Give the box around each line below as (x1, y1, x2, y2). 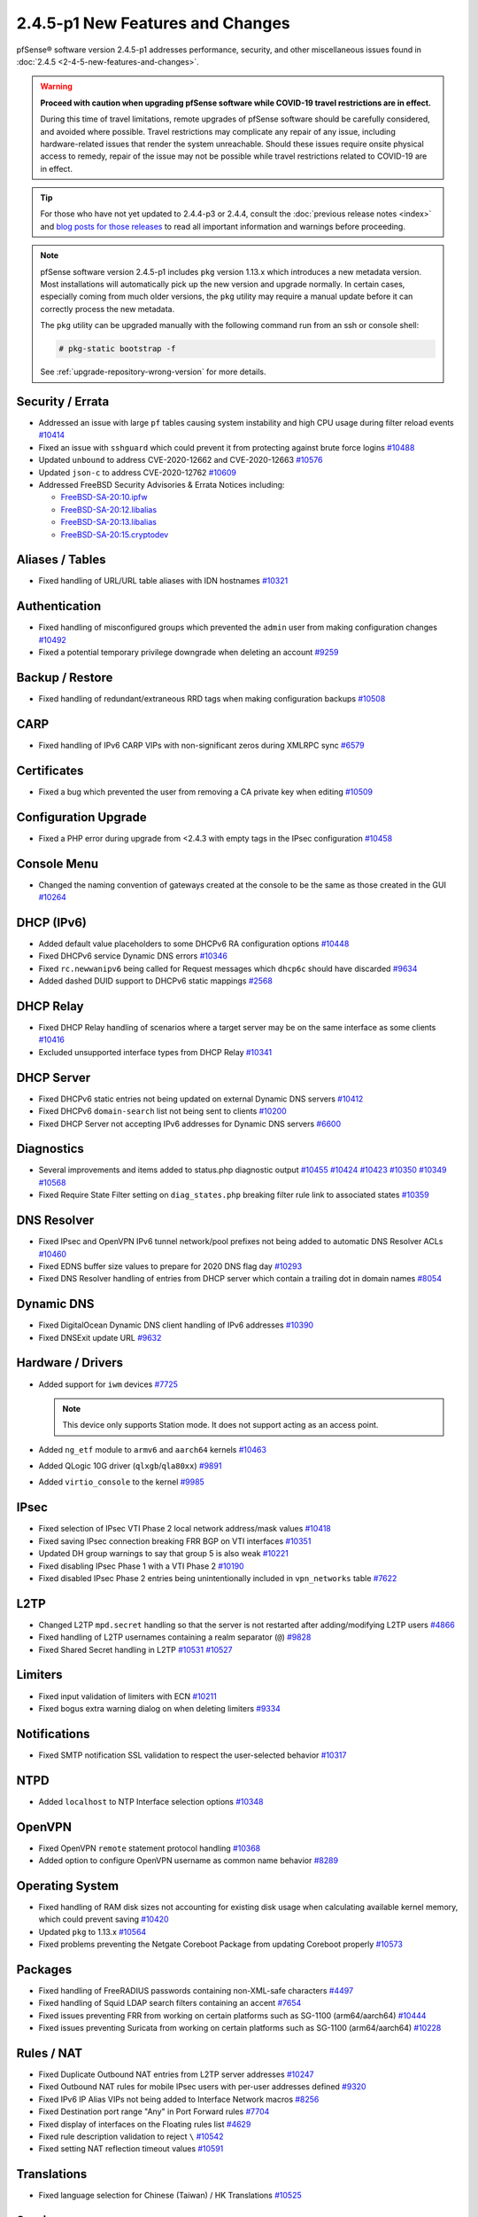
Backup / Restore (16, 670, 113, 685)
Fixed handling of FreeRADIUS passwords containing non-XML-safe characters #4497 (38, 1986, 354, 1996)
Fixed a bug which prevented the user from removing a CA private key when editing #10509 (38, 786, 374, 797)
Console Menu (16, 856, 99, 871)
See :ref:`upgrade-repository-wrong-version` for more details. (40, 366, 266, 377)
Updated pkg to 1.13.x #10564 (38, 1926, 147, 1937)
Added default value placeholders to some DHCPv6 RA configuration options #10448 (38, 938, 350, 949)
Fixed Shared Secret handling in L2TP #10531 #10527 (38, 1644, 234, 1655)
